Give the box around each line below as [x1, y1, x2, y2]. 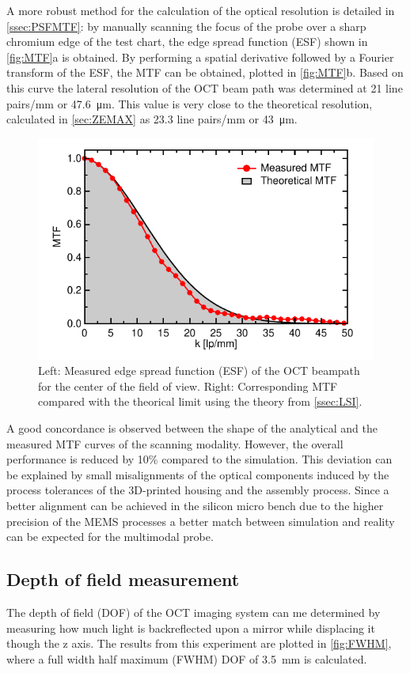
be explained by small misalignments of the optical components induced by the [6, 466, 389, 482]
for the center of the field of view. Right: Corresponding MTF [38, 377, 338, 394]
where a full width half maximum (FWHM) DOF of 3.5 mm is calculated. [6, 650, 367, 667]
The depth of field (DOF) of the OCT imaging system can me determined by [6, 603, 381, 620]
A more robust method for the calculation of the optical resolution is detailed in [6, 2, 395, 18]
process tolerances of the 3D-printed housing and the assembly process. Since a [6, 482, 389, 498]
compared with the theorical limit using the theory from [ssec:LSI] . [38, 393, 363, 410]
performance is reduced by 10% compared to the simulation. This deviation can [6, 451, 393, 467]
